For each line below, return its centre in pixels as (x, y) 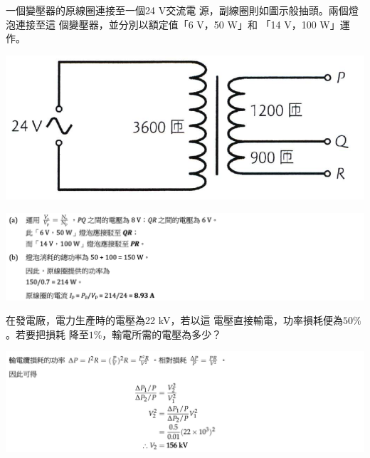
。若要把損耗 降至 (47, 334)
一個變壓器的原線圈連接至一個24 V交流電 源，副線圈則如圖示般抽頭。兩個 (177, 10)
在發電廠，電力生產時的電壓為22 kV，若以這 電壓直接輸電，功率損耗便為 (175, 320)
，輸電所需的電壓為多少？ (162, 334)
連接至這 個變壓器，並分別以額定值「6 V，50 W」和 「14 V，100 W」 (178, 24)
